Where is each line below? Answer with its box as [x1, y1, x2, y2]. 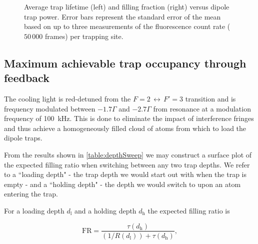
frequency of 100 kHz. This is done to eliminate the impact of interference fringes [4, 113, 254, 123]
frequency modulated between [4, 103, 95, 113]
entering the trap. [4, 188, 58, 199]
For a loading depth [4, 205, 64, 215]
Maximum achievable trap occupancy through [4, 55, 246, 70]
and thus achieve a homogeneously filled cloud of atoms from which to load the [4, 122, 246, 133]
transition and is [185, 93, 236, 103]
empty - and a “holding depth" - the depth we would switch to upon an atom [4, 178, 241, 189]
